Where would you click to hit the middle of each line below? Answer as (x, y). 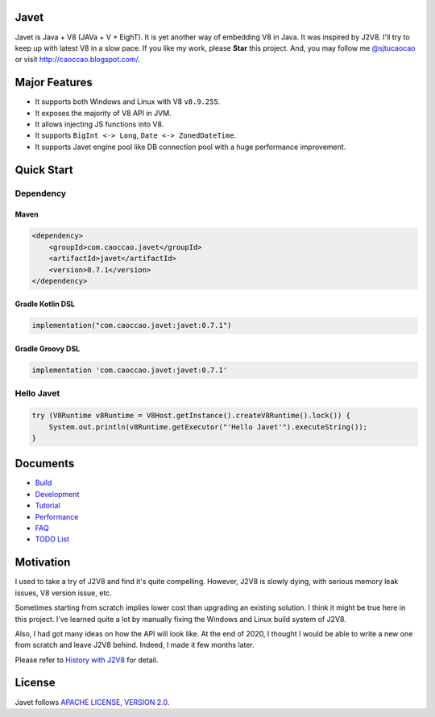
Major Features (54, 83)
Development (57, 494)
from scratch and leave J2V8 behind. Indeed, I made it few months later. (135, 645)
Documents (45, 464)
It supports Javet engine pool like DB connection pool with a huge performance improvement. (191, 147)
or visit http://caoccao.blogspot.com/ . (78, 60)
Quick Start (44, 170)
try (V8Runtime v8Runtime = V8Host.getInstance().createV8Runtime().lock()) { (191, 416)
